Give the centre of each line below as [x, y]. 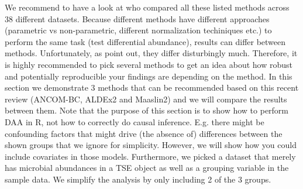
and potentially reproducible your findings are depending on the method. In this [149, 76]
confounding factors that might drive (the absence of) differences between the [144, 133]
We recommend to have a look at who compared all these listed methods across [147, 7]
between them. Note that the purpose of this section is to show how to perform [147, 110]
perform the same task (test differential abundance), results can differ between [145, 41]
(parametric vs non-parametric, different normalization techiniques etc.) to [138, 30]
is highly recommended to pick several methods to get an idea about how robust [149, 64]
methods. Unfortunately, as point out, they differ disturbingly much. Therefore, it [151, 53]
